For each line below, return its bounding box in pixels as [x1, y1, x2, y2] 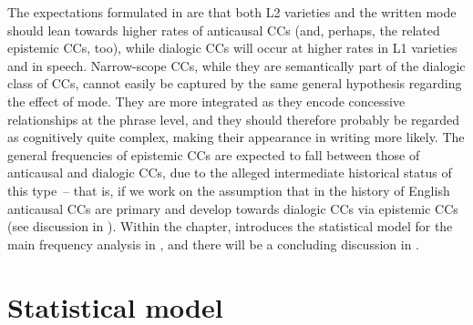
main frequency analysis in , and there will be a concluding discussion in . [7, 234, 419, 253]
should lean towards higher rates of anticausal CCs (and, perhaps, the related [7, 20, 440, 39]
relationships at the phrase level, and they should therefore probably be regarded [7, 109, 460, 128]
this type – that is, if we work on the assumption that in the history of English [7, 180, 450, 199]
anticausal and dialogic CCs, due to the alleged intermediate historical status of [7, 163, 452, 182]
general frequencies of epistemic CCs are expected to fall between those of [7, 145, 420, 164]
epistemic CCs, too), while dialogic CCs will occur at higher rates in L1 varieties [7, 38, 458, 57]
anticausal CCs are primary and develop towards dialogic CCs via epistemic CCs [7, 198, 458, 218]
